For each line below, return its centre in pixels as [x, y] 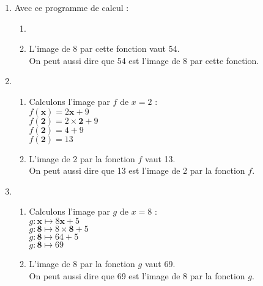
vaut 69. [160, 263]
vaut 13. [160, 158]
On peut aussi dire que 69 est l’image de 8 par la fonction [137, 275]
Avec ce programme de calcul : [72, 7]
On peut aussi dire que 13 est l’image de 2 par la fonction [137, 170]
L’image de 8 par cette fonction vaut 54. [104, 48]
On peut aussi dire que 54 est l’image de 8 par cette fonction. [144, 60]
